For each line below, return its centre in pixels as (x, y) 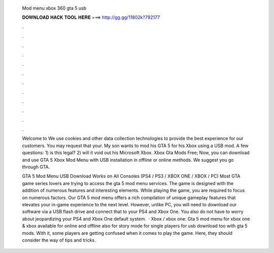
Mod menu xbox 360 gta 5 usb (54, 8)
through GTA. (36, 167)
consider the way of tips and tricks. (59, 240)
